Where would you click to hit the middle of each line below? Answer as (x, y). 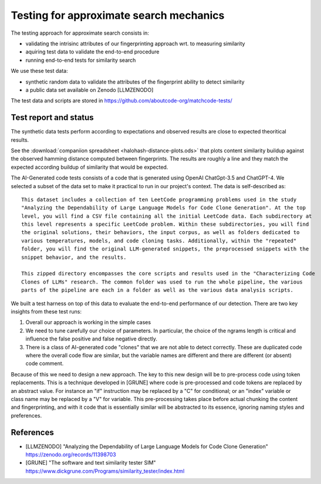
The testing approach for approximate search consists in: (80, 33)
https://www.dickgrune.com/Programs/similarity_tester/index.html (105, 471)
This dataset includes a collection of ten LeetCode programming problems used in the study (159, 199)
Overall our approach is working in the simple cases (88, 322)
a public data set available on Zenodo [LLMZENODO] (89, 90)
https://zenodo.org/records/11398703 (71, 454)
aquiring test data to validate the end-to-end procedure (92, 52)
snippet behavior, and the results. (74, 257)
